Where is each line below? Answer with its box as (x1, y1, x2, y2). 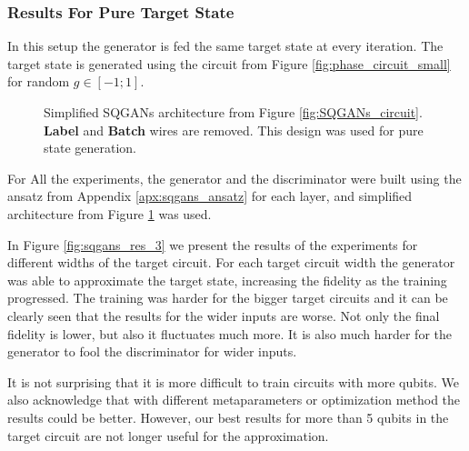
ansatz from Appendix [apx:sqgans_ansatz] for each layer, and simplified (7, 186, 413, 205)
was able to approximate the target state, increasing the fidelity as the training (7, 270, 447, 289)
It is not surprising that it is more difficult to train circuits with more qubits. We (7, 372, 459, 391)
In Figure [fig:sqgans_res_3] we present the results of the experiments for (7, 235, 418, 254)
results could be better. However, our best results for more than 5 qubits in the (7, 407, 449, 426)
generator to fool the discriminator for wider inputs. (7, 342, 297, 361)
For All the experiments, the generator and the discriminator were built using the (7, 168, 462, 187)
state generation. (44, 138, 137, 157)
